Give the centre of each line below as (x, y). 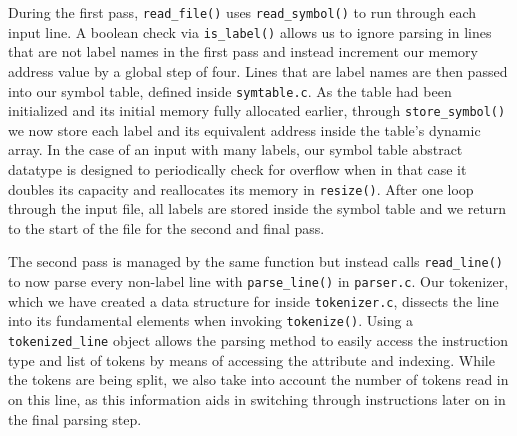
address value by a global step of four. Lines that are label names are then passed (258, 70)
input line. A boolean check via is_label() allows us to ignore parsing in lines (250, 31)
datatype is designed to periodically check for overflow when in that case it (237, 169)
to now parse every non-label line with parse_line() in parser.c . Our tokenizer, (258, 281)
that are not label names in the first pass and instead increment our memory (243, 51)
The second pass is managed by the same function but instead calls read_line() (255, 261)
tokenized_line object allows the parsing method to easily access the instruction (258, 340)
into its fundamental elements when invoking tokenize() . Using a (211, 320)
